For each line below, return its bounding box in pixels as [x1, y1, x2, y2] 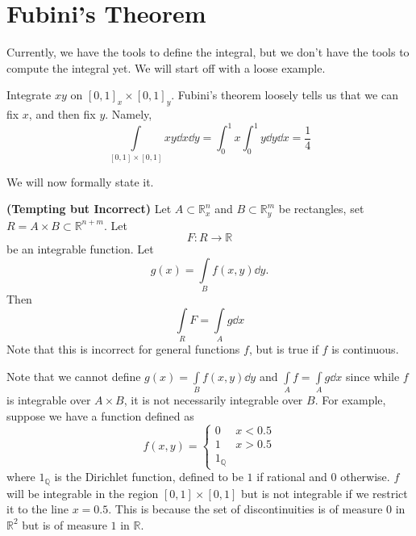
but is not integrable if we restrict [240, 484, 408, 501]
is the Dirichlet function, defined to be [54, 468, 243, 485]
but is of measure [22, 516, 107, 533]
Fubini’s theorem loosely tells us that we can [177, 86, 398, 103]
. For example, [314, 391, 386, 408]
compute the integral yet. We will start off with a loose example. [6, 59, 326, 76]
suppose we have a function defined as [6, 407, 194, 424]
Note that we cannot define [6, 367, 141, 384]
